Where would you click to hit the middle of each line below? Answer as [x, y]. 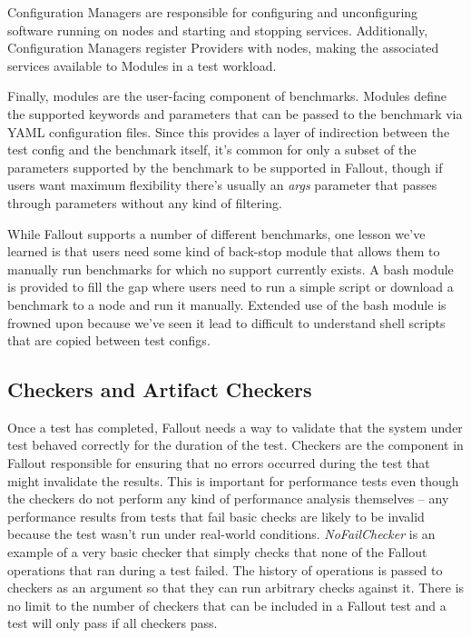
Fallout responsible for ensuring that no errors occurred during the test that [219, 463]
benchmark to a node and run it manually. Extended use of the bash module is [227, 304]
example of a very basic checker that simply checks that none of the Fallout [217, 552]
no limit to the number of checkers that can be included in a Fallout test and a [227, 605]
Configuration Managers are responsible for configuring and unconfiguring [213, 12]
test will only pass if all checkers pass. [113, 623]
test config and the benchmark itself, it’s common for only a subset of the [212, 150]
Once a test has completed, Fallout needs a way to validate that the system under [235, 427]
